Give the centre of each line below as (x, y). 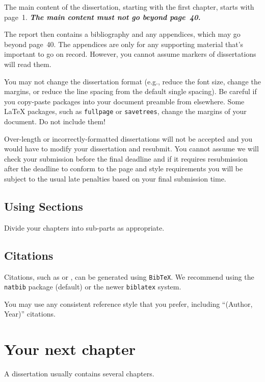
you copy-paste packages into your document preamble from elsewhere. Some (124, 101)
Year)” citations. (30, 314)
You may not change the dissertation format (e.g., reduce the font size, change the (132, 81)
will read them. (28, 64)
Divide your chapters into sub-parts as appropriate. (84, 227)
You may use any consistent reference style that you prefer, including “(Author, (128, 304)
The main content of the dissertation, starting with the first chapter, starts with (129, 7)
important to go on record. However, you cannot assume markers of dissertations (130, 54)
